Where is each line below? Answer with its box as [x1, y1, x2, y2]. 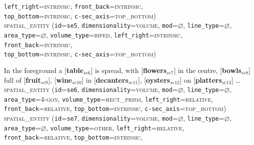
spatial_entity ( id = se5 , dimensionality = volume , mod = [4, 20, 178, 30]
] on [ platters [180, 74, 222, 85]
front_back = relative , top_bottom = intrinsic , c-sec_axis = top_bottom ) [4, 103, 227, 113]
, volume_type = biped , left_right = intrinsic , [46, 29, 183, 39]
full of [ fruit [4, 74, 41, 85]
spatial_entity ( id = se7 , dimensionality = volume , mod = [4, 113, 178, 123]
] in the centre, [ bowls [174, 65, 242, 75]
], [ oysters [138, 74, 170, 85]
